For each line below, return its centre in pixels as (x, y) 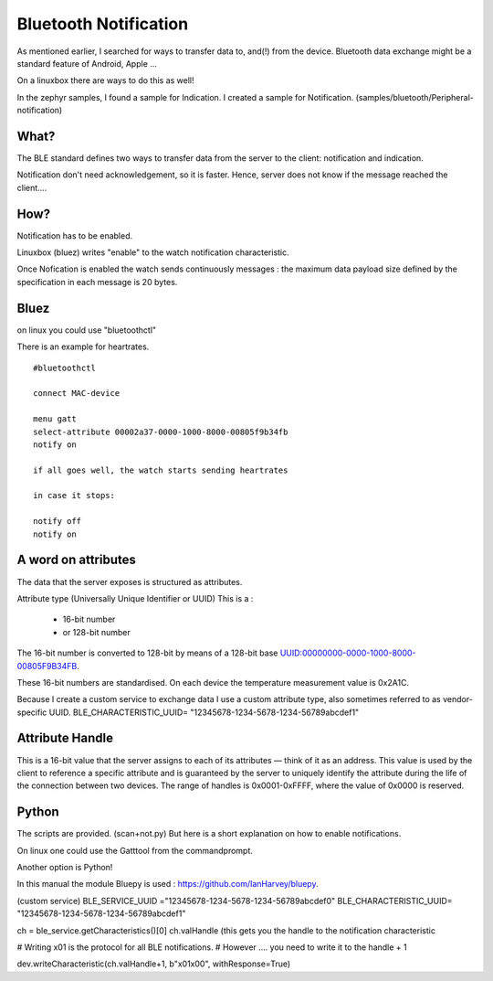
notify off (58, 522)
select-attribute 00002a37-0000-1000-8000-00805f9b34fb (161, 432)
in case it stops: (74, 496)
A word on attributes (77, 560)
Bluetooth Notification (103, 24)
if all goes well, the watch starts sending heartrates (161, 470)
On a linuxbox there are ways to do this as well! (106, 80)
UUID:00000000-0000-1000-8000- (348, 653)
